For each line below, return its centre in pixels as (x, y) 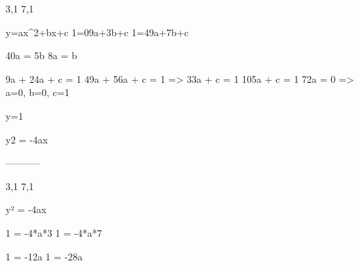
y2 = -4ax (27, 139)
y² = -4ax (26, 209)
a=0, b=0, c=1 (38, 92)
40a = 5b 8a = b (41, 55)
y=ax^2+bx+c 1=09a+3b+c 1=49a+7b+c (97, 32)
